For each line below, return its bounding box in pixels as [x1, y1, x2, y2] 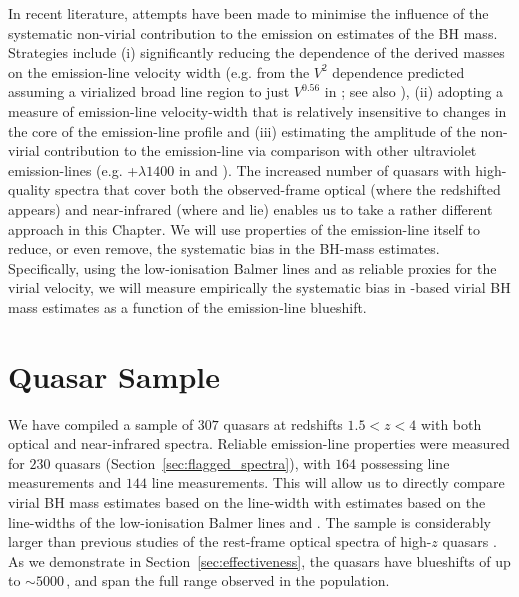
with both [420, 413, 482, 434]
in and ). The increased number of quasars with [178, 159, 471, 180]
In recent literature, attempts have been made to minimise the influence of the [8, 3, 489, 23]
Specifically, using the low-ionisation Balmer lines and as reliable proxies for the [8, 257, 497, 278]
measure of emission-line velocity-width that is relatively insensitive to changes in [8, 100, 507, 121]
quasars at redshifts [223, 413, 343, 434]
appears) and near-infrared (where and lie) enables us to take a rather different [8, 198, 493, 219]
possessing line [360, 452, 450, 473]
